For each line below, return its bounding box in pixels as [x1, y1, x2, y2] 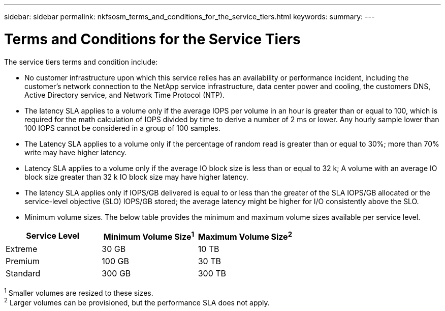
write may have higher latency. [24, 148, 127, 157]
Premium [6, 256, 40, 266]
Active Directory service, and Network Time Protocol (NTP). [24, 90, 225, 99]
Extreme [6, 243, 38, 254]
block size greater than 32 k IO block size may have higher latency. [24, 172, 248, 181]
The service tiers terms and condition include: [4, 57, 158, 66]
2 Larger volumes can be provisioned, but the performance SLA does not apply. [4, 297, 270, 307]
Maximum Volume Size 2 [198, 230, 293, 242]
